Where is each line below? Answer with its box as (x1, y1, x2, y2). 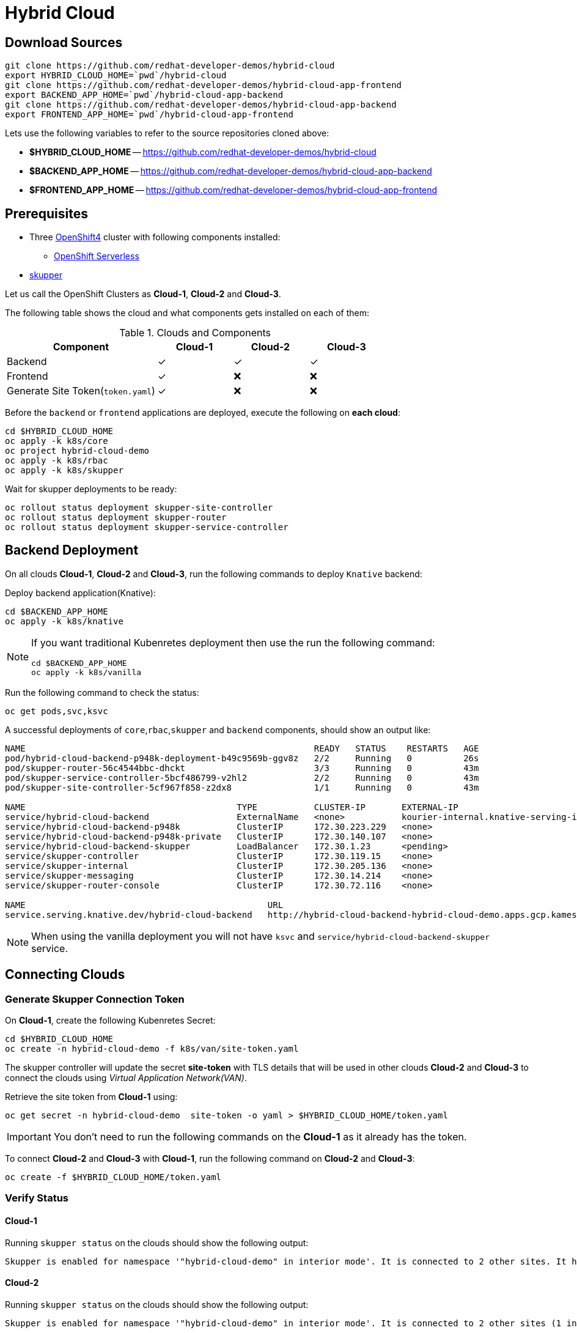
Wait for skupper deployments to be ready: (5, 484, 177, 495)
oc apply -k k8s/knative (5, 616, 123, 626)
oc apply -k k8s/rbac (5, 456, 108, 466)
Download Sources (5, 34, 123, 50)
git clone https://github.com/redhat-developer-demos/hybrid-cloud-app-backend (5, 100, 397, 110)
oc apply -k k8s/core (5, 436, 108, 446)
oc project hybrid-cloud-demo (5, 446, 150, 456)
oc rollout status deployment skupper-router (5, 512, 227, 523)
